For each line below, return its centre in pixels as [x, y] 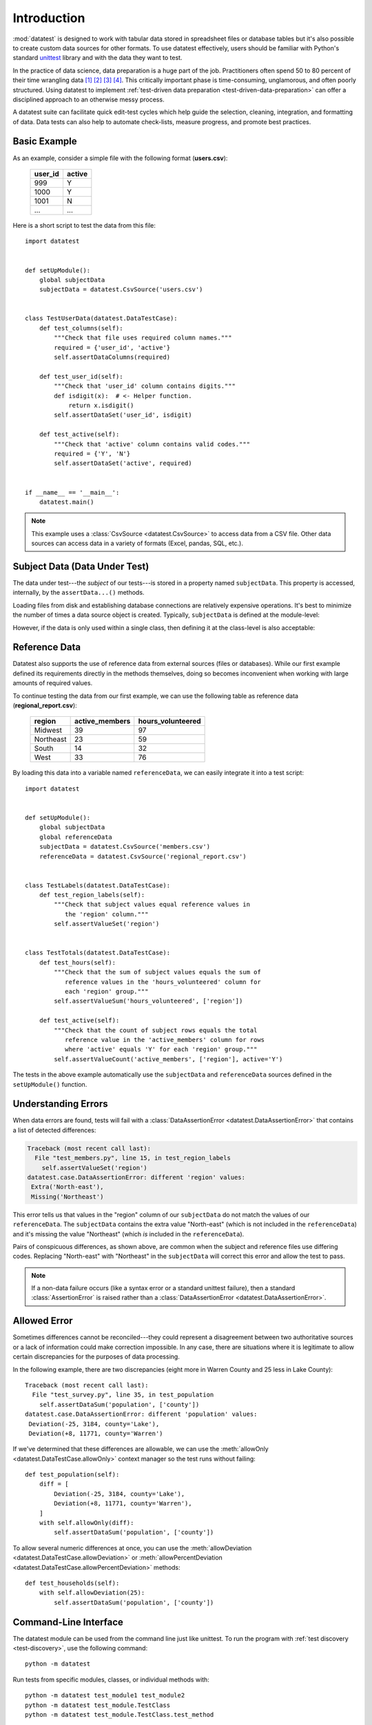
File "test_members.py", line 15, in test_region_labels [133, 1158]
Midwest [48, 730]
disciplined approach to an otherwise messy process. [89, 99]
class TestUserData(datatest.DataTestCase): [102, 318]
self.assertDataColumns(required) [112, 357]
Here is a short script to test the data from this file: [84, 225]
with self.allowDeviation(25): [92, 1593]
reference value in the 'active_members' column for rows [165, 1039]
